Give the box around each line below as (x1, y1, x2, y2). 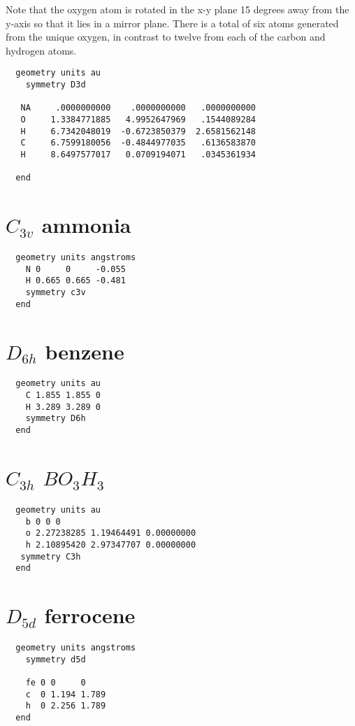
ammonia (41, 211, 131, 239)
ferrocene (44, 601, 136, 629)
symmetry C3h (20, 551, 81, 562)
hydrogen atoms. (6, 43, 77, 57)
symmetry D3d (25, 80, 86, 90)
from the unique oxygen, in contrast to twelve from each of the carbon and (6, 29, 326, 44)
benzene (45, 336, 124, 365)
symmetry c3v (25, 287, 86, 298)
